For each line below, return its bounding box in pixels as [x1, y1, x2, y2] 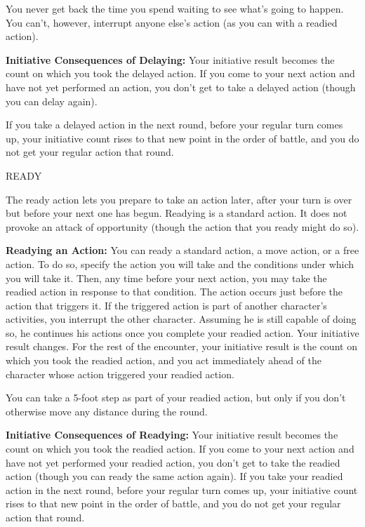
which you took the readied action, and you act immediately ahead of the [6, 353, 321, 368]
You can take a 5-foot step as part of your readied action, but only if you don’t [6, 390, 346, 405]
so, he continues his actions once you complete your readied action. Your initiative [6, 325, 359, 340]
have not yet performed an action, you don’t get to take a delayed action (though [6, 79, 356, 94]
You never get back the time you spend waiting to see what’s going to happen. [6, 1, 344, 15]
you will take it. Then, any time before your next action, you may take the [6, 270, 327, 285]
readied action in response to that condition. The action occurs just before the [6, 284, 343, 299]
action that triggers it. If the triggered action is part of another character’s [6, 298, 327, 312]
